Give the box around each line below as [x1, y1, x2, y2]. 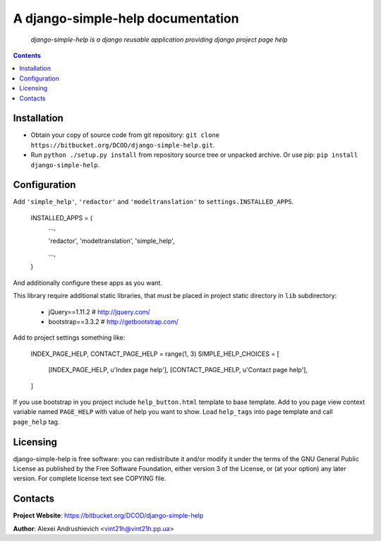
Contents [13, 51, 42, 59]
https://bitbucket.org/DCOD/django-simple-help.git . [30, 141, 215, 149]
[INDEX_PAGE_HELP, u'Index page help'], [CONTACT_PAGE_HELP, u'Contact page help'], [48, 366, 308, 374]
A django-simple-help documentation [13, 11, 239, 26]
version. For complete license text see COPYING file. [13, 474, 167, 483]
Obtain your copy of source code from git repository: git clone [30, 131, 220, 139]
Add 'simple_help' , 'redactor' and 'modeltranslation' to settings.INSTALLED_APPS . [13, 198, 294, 206]
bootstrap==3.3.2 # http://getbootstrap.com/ [48, 318, 179, 326]
